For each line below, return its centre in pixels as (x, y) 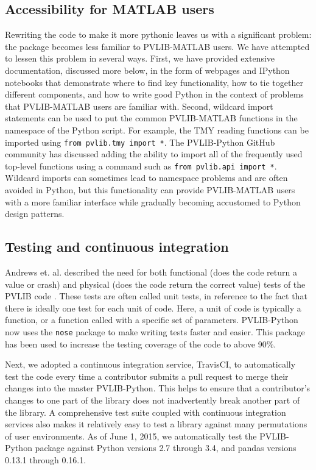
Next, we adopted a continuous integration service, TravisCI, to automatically (150, 364)
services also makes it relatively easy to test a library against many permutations (156, 424)
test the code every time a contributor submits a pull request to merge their (147, 376)
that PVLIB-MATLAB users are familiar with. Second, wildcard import (139, 106)
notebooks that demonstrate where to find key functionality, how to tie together (154, 82)
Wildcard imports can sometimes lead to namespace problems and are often (146, 178)
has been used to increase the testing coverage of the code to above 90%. (141, 344)
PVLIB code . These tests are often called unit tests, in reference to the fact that (156, 296)
